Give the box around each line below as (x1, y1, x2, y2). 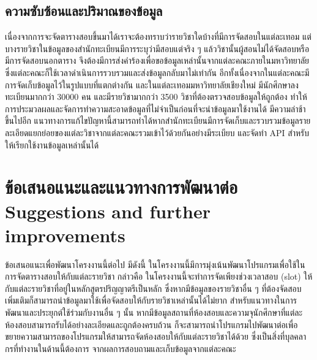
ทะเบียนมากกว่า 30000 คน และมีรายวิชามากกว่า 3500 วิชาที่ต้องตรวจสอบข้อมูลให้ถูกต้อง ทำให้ (5, 90, 307, 103)
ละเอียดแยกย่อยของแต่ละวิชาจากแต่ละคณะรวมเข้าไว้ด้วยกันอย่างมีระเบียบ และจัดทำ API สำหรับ (5, 126, 310, 139)
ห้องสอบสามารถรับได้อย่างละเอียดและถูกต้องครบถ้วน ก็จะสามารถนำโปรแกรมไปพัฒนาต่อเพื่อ (5, 318, 298, 331)
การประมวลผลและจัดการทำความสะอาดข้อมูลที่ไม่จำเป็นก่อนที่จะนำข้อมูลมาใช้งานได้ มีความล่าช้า (5, 102, 306, 115)
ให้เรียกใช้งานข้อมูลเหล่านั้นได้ (5, 138, 99, 151)
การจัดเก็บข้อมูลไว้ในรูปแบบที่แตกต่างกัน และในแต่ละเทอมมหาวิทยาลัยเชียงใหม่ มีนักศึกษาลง (5, 78, 299, 91)
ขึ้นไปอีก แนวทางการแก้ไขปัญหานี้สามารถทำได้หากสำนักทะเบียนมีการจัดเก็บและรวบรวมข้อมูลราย (5, 114, 311, 127)
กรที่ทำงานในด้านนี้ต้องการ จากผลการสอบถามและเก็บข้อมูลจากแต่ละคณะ (5, 342, 236, 354)
